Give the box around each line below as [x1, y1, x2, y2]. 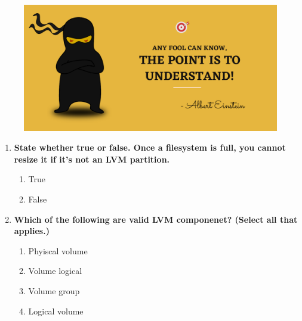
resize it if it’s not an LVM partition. [14, 152, 170, 165]
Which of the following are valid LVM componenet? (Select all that [14, 213, 298, 225]
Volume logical [28, 264, 82, 277]
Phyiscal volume [28, 244, 88, 257]
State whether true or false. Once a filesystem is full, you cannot [14, 141, 286, 154]
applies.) [14, 225, 50, 237]
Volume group [28, 284, 80, 297]
